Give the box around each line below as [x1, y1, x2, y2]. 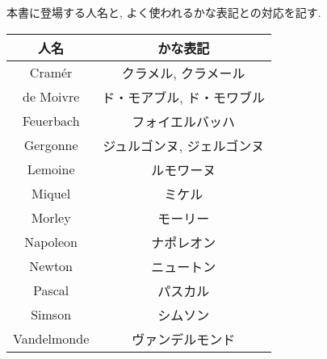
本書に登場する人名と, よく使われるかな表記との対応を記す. [6, 4, 321, 20]
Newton [29, 257, 73, 276]
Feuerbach [22, 111, 80, 131]
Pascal [32, 281, 69, 300]
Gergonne [23, 136, 78, 155]
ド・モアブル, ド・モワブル [102, 87, 266, 106]
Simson [31, 305, 72, 324]
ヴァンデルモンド [132, 329, 236, 349]
